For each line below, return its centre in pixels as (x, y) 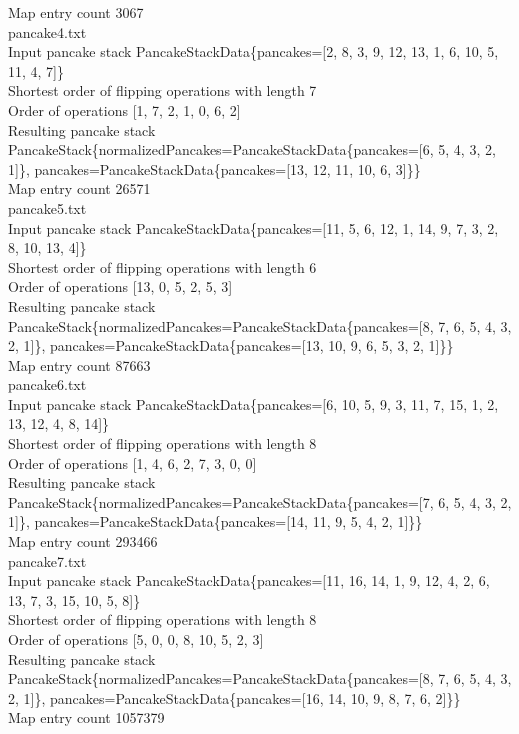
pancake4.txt (47, 31)
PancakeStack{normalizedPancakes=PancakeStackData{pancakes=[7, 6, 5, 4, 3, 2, (260, 501)
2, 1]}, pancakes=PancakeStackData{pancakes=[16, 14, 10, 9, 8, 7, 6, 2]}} (234, 697)
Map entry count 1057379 (86, 717)
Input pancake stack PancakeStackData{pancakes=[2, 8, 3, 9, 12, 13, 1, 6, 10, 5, (253, 51)
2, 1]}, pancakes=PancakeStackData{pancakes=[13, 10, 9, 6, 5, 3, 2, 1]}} (231, 345)
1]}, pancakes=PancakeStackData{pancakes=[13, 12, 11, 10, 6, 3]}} (214, 168)
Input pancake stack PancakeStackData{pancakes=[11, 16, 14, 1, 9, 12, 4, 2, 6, (249, 580)
